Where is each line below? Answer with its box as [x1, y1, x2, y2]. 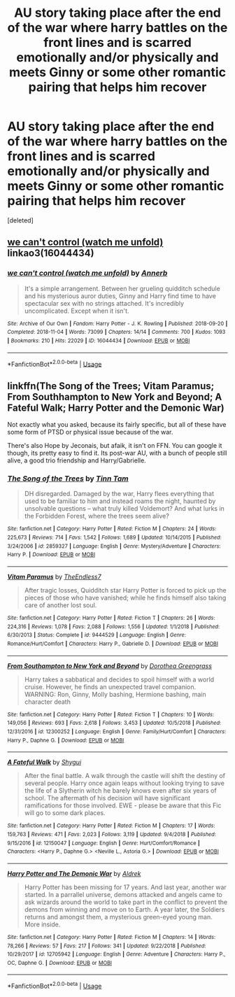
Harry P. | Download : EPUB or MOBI [7, 551, 96, 558]
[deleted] [7, 215, 34, 225]
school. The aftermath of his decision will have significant [24, 794, 191, 802]
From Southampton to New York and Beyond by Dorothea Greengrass [7, 661, 212, 670]
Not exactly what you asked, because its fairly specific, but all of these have [7, 420, 227, 429]
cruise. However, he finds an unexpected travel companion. [24, 682, 197, 691]
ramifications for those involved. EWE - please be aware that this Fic [24, 801, 222, 809]
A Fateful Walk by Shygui [7, 758, 82, 767]
